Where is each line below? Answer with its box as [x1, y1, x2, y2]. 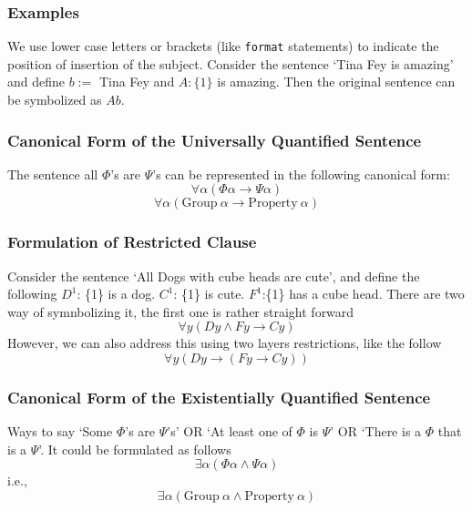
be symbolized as [7, 90, 102, 109]
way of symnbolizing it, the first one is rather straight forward [7, 301, 354, 321]
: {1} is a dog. [77, 284, 156, 303]
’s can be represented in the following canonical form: [152, 164, 450, 183]
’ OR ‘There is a [330, 422, 422, 441]
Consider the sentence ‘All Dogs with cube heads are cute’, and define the [7, 266, 420, 285]
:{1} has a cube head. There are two [262, 284, 465, 303]
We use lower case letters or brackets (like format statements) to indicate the [7, 36, 439, 56]
